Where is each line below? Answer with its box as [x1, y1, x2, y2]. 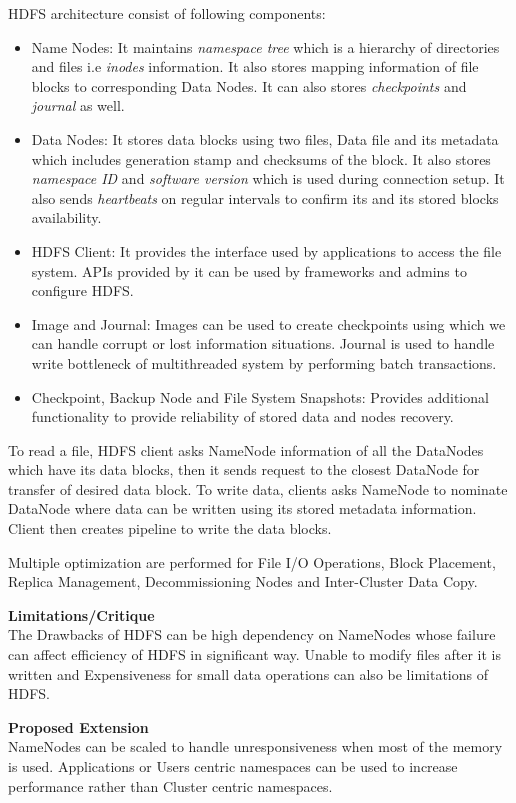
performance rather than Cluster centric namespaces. [8, 775, 333, 796]
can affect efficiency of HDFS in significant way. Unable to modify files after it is [8, 644, 501, 665]
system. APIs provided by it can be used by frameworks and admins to [31, 260, 467, 281]
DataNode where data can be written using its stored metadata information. [8, 498, 477, 519]
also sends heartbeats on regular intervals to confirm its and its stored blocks [31, 187, 499, 208]
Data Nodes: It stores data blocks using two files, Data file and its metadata [31, 128, 499, 149]
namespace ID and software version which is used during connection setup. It [31, 168, 505, 189]
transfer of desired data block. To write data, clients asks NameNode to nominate [8, 478, 508, 499]
